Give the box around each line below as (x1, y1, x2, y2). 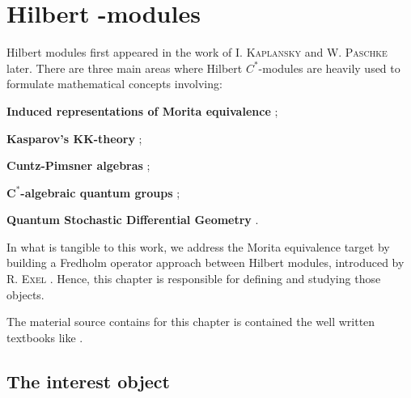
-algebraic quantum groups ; (20, 184, 180, 201)
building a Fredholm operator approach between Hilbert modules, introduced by (6, 254, 405, 271)
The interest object (6, 368, 170, 393)
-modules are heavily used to (258, 59, 400, 76)
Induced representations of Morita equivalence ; (6, 102, 278, 119)
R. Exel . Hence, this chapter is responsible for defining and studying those (6, 270, 381, 287)
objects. (6, 286, 44, 303)
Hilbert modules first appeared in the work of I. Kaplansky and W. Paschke (6, 44, 388, 61)
